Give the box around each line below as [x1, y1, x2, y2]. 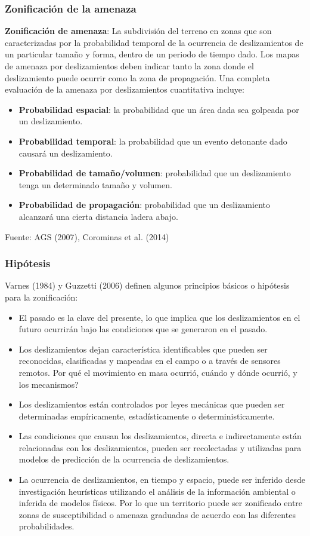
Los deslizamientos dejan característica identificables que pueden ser [18, 342, 268, 355]
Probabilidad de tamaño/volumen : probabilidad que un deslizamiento [18, 167, 291, 179]
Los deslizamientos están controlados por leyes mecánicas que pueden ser [18, 398, 285, 411]
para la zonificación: [5, 290, 78, 303]
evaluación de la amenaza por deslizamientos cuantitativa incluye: [5, 83, 244, 96]
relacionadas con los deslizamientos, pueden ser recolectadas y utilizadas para [18, 441, 302, 454]
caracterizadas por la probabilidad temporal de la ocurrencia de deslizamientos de [5, 36, 303, 48]
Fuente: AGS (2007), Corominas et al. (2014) [5, 230, 169, 243]
